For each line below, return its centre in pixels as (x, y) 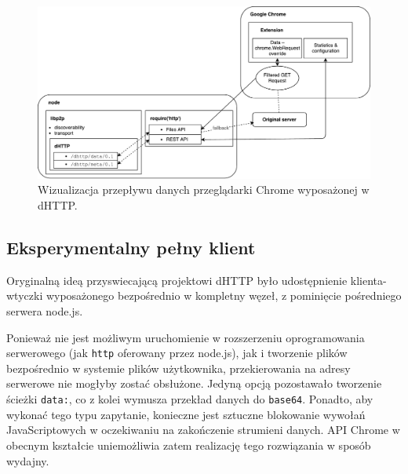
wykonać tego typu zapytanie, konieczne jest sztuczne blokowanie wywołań (186, 414)
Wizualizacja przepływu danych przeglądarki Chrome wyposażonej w (204, 190)
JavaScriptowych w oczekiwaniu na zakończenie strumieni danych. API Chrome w (203, 430)
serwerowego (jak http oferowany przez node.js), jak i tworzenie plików (177, 353)
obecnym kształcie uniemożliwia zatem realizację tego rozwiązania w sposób (189, 445)
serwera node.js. (45, 311)
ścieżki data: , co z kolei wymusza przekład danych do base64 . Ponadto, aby (190, 399)
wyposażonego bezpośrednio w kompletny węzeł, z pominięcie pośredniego (224, 295)
